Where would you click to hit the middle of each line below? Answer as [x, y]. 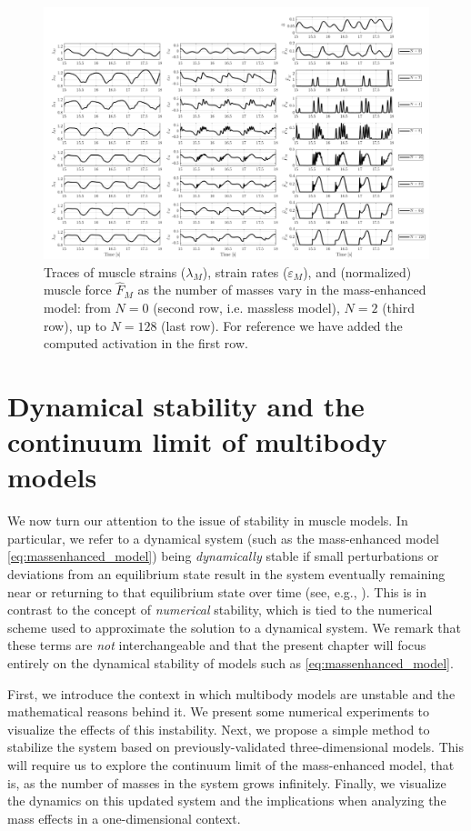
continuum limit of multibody [197, 441]
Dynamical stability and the [186, 405]
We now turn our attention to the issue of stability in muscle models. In [208, 521]
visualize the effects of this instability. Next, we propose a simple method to [219, 729]
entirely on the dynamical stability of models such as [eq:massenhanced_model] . [230, 663]
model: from [77, 307]
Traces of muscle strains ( [115, 271]
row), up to [75, 325]
